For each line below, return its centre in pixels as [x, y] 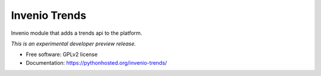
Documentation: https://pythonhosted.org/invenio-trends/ [97, 62]
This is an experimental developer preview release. [73, 44]
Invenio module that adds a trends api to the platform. [77, 33]
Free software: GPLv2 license [62, 54]
